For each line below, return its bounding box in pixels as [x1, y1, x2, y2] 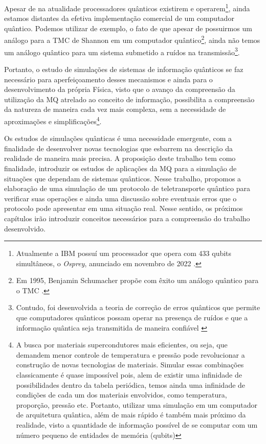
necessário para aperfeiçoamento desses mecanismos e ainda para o [4, 74, 213, 84]
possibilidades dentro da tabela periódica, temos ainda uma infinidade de [16, 379, 246, 390]
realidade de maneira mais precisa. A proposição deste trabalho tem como [4, 153, 236, 163]
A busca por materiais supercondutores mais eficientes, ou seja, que [16, 339, 228, 350]
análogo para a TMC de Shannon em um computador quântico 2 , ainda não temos [4, 33, 260, 45]
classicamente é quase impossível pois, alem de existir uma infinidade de [16, 369, 242, 380]
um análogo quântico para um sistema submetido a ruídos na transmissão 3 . [4, 45, 240, 57]
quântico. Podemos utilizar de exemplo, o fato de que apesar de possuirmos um [4, 22, 252, 33]
